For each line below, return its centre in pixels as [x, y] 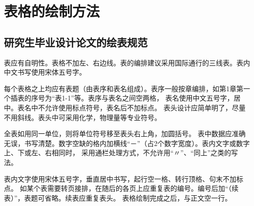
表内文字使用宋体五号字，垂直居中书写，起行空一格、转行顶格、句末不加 [120, 178]
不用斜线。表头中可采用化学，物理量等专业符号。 [83, 117]
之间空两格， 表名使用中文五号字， [178, 98]
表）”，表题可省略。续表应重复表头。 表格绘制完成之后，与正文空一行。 [118, 197]
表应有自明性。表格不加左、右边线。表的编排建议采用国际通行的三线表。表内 [127, 62]
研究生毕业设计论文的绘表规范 [76, 42]
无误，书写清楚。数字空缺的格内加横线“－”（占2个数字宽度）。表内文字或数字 [127, 143]
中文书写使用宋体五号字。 [45, 72]
